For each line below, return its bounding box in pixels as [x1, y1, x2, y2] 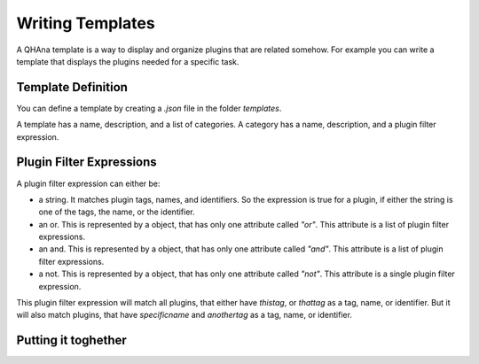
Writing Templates [16, 13, 155, 33]
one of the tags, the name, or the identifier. [38, 206, 195, 217]
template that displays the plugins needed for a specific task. [16, 56, 239, 66]
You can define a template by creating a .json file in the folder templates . [16, 103, 282, 113]
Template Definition [16, 80, 129, 95]
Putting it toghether [16, 333, 128, 348]
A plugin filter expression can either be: [16, 178, 161, 189]
